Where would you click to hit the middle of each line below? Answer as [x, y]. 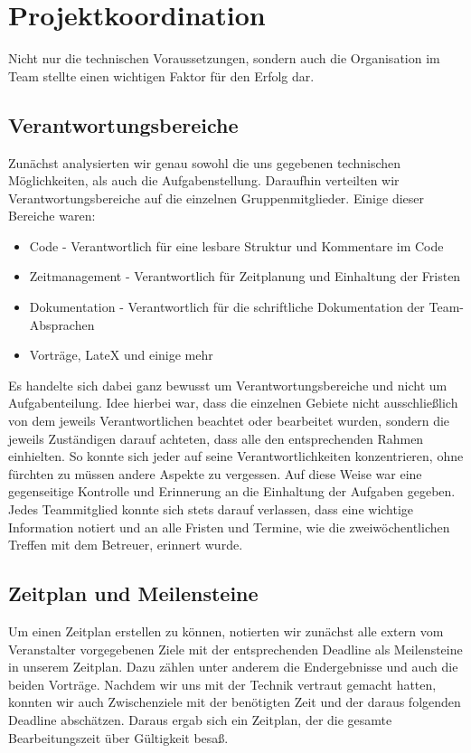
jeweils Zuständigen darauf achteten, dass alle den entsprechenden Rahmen [216, 438]
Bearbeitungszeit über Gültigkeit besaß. [118, 737]
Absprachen [62, 324]
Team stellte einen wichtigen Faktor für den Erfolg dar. [161, 75]
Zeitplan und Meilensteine [133, 593]
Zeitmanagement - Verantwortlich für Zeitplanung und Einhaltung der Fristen [245, 276]
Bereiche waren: [52, 216]
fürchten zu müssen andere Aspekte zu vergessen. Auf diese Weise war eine [215, 473]
